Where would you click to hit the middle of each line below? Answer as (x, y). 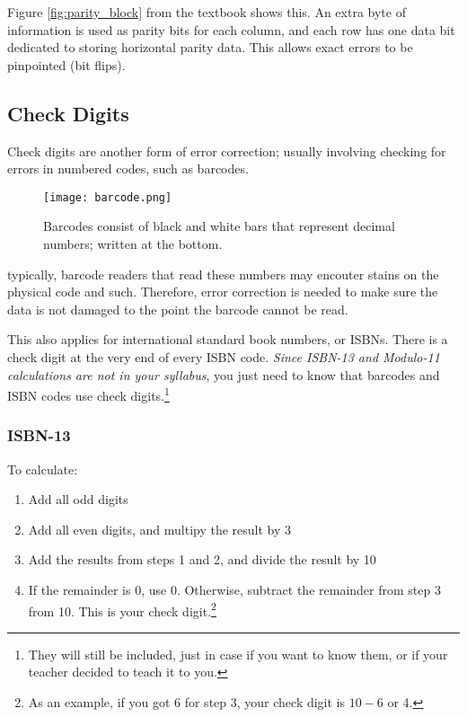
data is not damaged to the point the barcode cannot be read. (178, 309)
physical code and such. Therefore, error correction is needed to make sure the (223, 292)
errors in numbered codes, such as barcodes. (128, 168)
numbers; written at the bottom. (133, 244)
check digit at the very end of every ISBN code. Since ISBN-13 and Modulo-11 (224, 356)
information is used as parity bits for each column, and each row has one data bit (231, 29)
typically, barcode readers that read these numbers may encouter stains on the (223, 274)
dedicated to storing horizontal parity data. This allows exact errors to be (210, 47)
